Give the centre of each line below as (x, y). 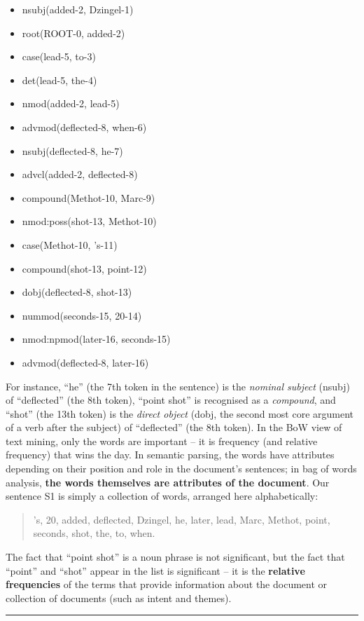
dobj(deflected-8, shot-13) (77, 292)
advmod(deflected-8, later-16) (85, 362)
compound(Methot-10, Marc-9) (89, 197)
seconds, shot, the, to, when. (94, 533)
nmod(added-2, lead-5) (71, 103)
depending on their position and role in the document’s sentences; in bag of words (181, 469)
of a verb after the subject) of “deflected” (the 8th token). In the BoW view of (174, 427)
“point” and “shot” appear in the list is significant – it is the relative (155, 570)
